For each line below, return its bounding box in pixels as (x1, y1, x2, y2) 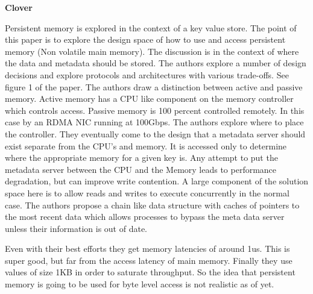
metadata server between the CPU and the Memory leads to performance (5, 163, 277, 175)
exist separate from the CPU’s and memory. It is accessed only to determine (5, 139, 287, 152)
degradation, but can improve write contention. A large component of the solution (5, 175, 309, 187)
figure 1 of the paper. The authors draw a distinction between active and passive (5, 80, 303, 93)
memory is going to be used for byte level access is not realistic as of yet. (5, 278, 274, 290)
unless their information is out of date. (5, 222, 147, 234)
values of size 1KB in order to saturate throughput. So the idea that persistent (5, 266, 296, 278)
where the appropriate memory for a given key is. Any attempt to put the (5, 151, 278, 164)
